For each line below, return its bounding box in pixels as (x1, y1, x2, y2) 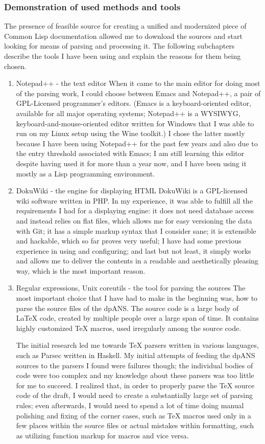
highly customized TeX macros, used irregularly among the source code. (16, 322, 242, 333)
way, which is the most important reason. (16, 265, 146, 276)
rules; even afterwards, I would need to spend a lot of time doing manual (16, 400, 244, 410)
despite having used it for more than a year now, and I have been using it (16, 158, 247, 168)
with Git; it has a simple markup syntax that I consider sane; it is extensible (16, 225, 256, 236)
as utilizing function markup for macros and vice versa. (16, 430, 189, 440)
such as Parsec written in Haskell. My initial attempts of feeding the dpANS (16, 350, 255, 361)
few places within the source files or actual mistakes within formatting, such (16, 420, 254, 431)
